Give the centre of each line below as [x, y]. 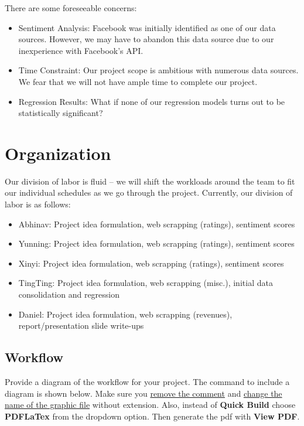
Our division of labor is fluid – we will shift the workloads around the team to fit [150, 181]
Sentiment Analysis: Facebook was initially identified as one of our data [147, 27]
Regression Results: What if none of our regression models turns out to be [152, 101]
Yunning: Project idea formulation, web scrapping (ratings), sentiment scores [156, 243]
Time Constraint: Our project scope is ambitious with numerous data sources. [158, 70]
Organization [58, 153]
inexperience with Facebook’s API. [81, 50]
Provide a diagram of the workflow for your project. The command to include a [147, 382]
